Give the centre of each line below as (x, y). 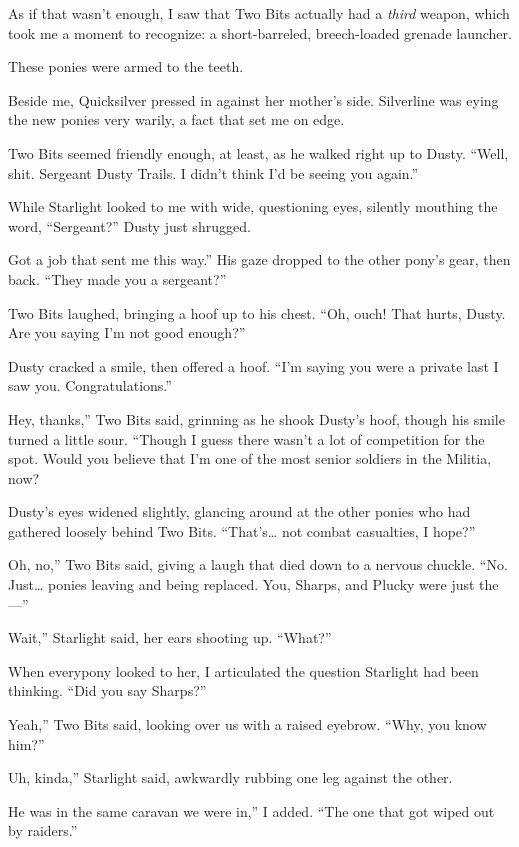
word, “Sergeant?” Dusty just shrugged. (129, 225)
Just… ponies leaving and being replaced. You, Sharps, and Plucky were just (241, 584)
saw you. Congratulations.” (90, 385)
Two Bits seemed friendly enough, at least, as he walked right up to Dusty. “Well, (258, 152)
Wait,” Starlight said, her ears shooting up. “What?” (170, 637)
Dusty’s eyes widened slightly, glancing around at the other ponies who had (239, 511)
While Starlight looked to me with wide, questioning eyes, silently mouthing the (253, 206)
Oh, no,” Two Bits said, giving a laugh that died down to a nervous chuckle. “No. (258, 564)
